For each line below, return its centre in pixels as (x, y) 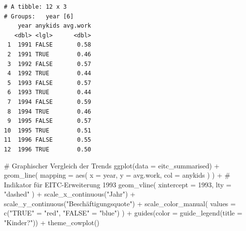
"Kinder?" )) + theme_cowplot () (52, 223)
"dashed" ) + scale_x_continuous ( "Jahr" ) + (70, 194)
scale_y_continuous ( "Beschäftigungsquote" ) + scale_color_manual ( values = (120, 203)
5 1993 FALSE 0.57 (49, 83)
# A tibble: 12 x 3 (35, 7)
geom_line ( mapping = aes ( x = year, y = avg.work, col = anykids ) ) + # (117, 175)
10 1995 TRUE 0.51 (47, 130)
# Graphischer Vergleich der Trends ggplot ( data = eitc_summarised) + (112, 165)
